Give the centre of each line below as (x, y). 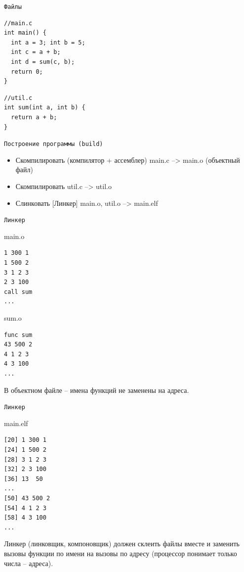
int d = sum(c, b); (43, 62)
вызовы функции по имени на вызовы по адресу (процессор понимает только (121, 553)
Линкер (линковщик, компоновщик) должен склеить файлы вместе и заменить (122, 544)
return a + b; (34, 117)
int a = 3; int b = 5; (48, 42)
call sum (18, 292)
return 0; (27, 71)
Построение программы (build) (54, 144)
